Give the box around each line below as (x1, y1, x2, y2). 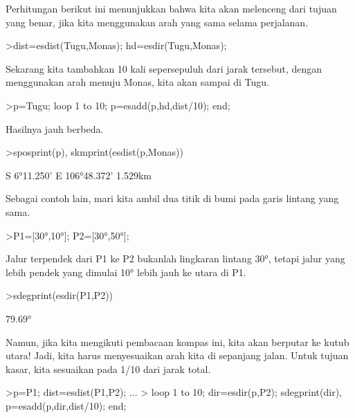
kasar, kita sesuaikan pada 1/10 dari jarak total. (6, 361, 211, 376)
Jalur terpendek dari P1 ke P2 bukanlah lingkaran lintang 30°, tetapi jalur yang (6, 251, 345, 266)
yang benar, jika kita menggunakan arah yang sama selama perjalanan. (6, 15, 309, 29)
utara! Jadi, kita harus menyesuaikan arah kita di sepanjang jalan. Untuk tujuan (6, 348, 349, 363)
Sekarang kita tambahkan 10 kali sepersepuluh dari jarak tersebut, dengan (6, 61, 322, 75)
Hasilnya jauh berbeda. (6, 121, 104, 136)
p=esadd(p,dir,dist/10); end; (6, 398, 127, 412)
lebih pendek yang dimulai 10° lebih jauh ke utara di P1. (6, 264, 246, 279)
